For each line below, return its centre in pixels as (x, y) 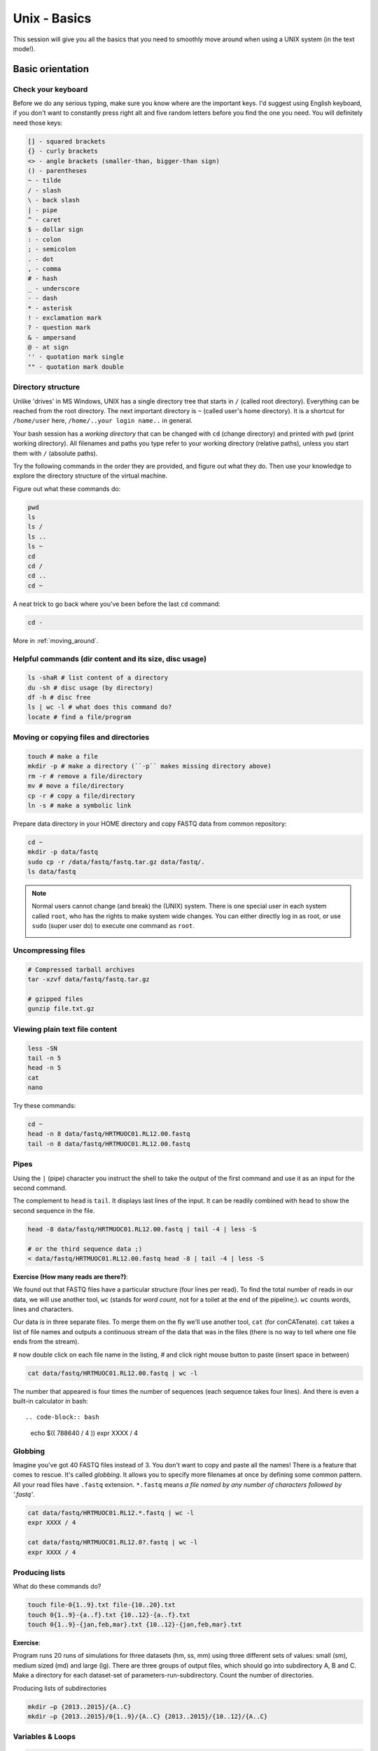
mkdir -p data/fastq (63, 852)
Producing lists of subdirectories (60, 1688)
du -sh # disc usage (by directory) (91, 687)
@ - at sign (48, 347)
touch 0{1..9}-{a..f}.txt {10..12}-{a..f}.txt (109, 1615)
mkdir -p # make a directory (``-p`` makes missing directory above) (149, 766)
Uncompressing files (49, 950)
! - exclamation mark (65, 318)
